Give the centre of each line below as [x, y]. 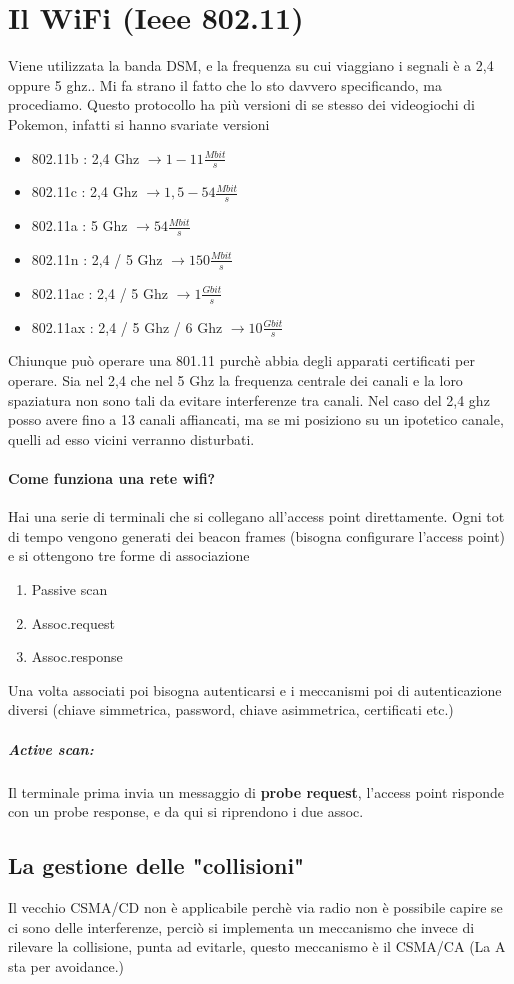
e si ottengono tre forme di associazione [129, 555]
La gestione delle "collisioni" [156, 865]
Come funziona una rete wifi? [112, 478]
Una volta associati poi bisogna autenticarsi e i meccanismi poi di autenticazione [255, 689]
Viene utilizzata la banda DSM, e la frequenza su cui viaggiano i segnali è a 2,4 [251, 65]
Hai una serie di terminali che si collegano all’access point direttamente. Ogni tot [256, 516]
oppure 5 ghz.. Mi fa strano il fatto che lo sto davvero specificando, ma [225, 84]
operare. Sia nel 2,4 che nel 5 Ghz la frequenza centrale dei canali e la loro [235, 380]
